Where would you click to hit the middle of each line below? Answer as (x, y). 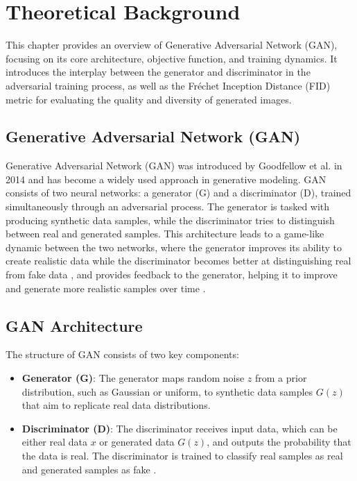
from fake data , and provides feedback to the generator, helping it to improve (172, 275)
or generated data (137, 442)
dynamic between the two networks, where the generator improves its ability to (174, 247)
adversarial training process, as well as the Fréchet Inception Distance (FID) (168, 85)
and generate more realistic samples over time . (106, 288)
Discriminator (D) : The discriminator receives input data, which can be (180, 428)
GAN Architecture (74, 325)
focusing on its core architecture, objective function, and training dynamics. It (172, 58)
